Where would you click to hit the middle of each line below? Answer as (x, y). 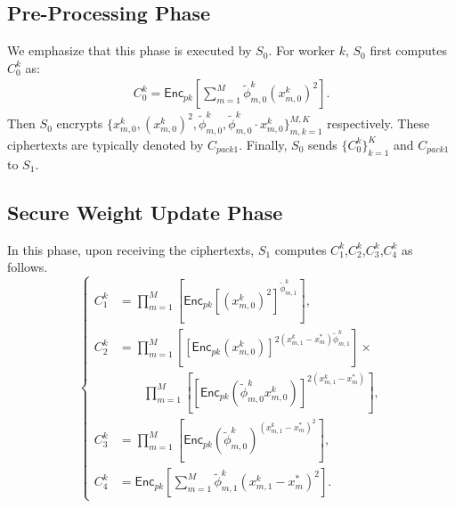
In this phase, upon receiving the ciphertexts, (131, 249)
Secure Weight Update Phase (145, 212)
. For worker (301, 50)
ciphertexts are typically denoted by (106, 144)
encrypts (80, 123)
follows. (28, 267)
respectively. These (378, 123)
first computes (408, 50)
